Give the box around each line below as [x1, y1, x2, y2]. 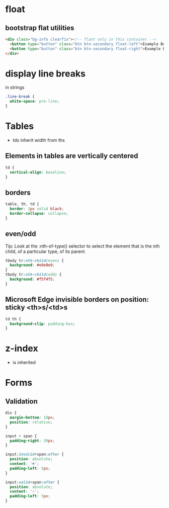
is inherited [12, 360, 36, 366]
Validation [5, 397, 38, 405]
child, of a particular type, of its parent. [5, 248, 87, 255]
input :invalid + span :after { [5, 452, 64, 457]
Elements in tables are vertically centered [5, 152, 138, 160]
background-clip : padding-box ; [10, 321, 75, 326]
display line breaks [5, 68, 86, 79]
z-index [5, 343, 39, 354]
